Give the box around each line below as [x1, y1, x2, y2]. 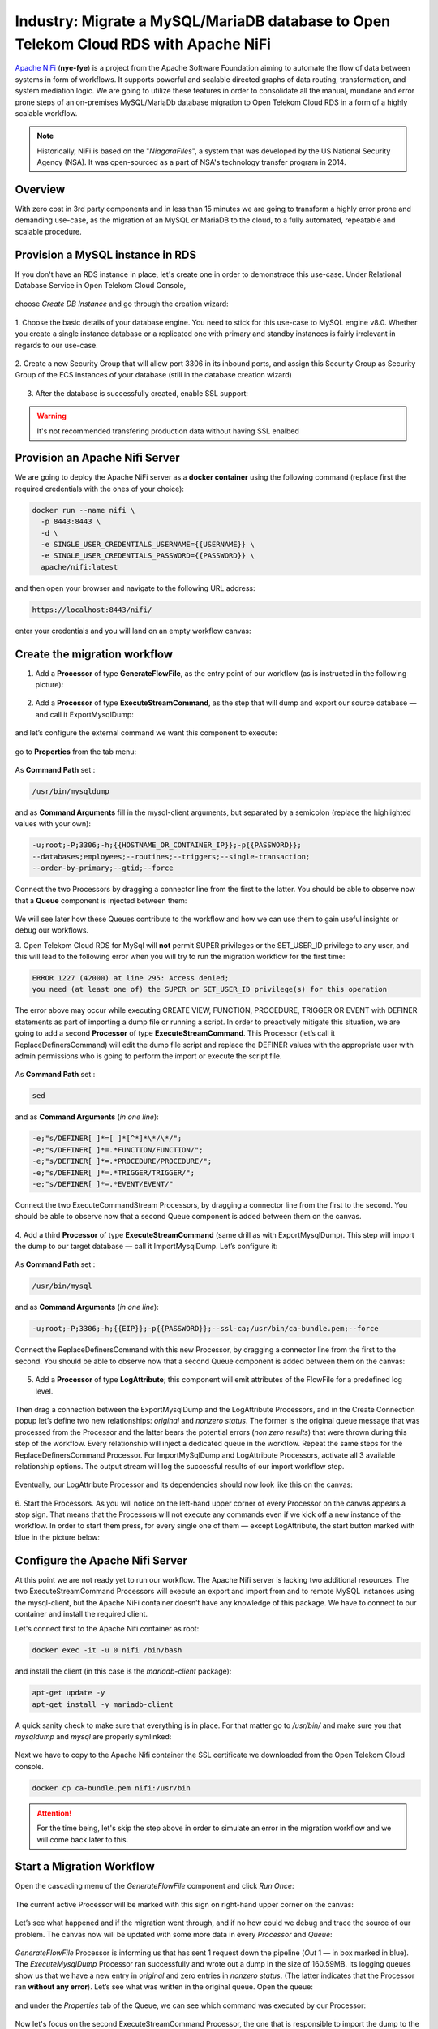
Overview [15, 183, 66, 196]
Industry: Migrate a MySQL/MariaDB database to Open [15, 12, 391, 30]
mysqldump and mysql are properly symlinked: [15, 1732, 172, 1742]
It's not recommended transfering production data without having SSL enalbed [36, 426, 299, 436]
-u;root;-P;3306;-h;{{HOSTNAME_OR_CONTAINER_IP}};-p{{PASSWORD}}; [32, 841, 302, 850]
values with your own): [15, 819, 91, 829]
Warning [36, 411, 67, 421]
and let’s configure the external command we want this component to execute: [15, 728, 277, 738]
